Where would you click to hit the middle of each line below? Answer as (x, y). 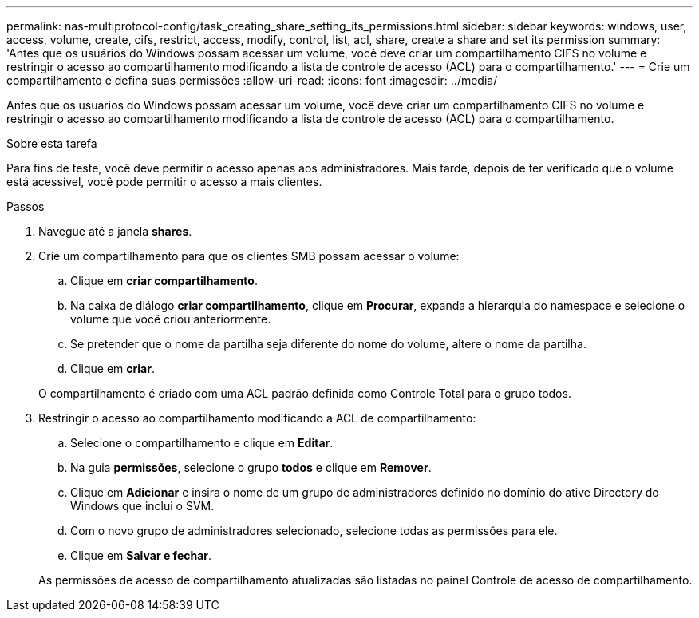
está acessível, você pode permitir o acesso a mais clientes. (164, 182)
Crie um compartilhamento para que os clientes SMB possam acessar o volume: (249, 256)
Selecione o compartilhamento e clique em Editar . (202, 443)
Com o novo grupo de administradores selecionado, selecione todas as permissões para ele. (314, 531)
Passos (26, 206)
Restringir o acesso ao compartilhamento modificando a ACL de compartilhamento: (257, 418)
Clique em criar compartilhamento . (164, 281)
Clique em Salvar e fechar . (141, 555)
